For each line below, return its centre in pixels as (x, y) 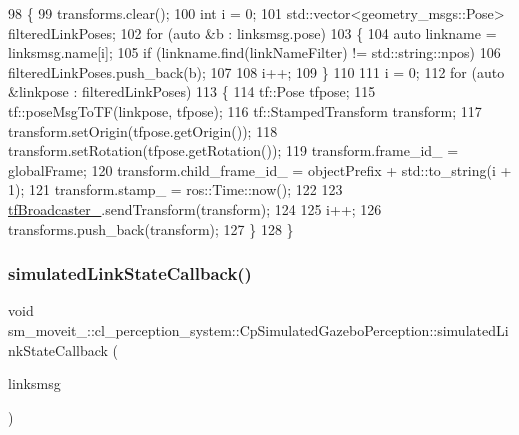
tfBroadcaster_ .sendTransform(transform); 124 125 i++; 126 (195, 208)
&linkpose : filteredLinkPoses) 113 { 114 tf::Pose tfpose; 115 (192, 91)
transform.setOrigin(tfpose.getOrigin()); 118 (143, 130)
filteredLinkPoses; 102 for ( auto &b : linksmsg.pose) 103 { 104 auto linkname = (252, 32)
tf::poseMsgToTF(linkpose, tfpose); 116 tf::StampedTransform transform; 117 (245, 110)
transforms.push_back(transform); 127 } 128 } (151, 228)
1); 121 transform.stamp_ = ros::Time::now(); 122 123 (175, 189)
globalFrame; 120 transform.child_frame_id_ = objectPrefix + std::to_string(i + (260, 169)
